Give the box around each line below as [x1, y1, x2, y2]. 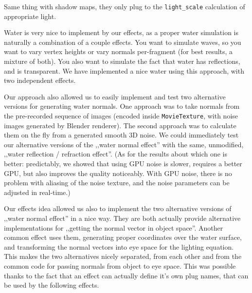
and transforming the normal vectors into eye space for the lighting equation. [4, 241, 234, 252]
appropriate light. [4, 11, 56, 21]
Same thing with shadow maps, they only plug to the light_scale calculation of [4, 1, 245, 11]
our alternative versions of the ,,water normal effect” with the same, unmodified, [4, 139, 244, 149]
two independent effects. [4, 75, 76, 85]
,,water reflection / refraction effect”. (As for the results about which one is [4, 149, 228, 159]
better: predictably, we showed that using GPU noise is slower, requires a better [4, 158, 242, 169]
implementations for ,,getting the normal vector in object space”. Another [4, 222, 223, 233]
